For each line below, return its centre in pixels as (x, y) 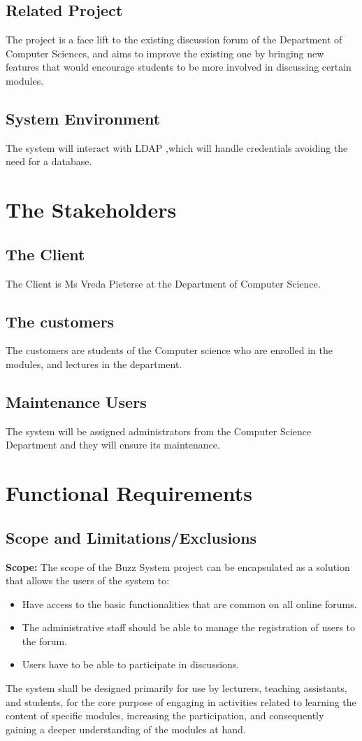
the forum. (45, 641)
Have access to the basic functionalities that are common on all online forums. (189, 604)
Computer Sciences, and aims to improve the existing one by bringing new (165, 53)
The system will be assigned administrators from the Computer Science (159, 431)
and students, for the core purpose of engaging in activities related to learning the (181, 701)
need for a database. (49, 161)
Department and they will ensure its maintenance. (113, 445)
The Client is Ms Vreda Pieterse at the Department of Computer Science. (163, 283)
